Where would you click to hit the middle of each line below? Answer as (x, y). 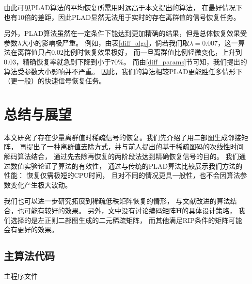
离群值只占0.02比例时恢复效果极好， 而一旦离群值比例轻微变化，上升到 (130, 52)
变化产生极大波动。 (41, 184)
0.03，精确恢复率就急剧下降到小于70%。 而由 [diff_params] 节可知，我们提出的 (126, 61)
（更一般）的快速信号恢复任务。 (55, 81)
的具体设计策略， (209, 211)
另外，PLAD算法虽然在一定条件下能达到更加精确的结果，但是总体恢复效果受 (126, 33)
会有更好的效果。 (31, 229)
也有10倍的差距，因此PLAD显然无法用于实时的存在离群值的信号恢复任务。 (122, 17)
